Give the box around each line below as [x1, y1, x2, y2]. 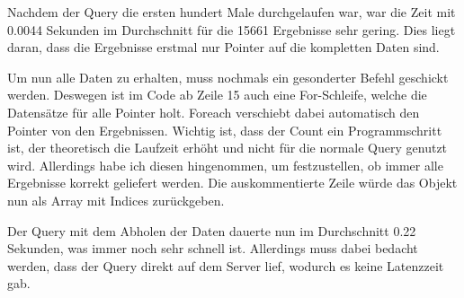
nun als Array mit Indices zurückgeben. [7, 190, 225, 209]
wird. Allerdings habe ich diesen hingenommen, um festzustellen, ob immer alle [7, 155, 443, 174]
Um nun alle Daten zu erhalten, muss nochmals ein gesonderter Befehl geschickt [7, 67, 449, 86]
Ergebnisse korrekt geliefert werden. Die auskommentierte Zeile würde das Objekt [7, 173, 458, 192]
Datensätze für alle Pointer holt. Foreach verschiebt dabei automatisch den [7, 102, 420, 121]
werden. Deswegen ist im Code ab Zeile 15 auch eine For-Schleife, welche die [7, 85, 427, 104]
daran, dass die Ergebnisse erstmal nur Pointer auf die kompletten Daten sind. [7, 38, 440, 57]
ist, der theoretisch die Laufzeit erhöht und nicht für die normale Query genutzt [7, 138, 448, 157]
